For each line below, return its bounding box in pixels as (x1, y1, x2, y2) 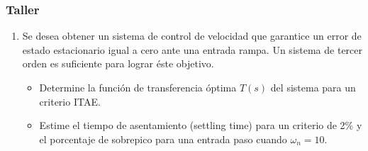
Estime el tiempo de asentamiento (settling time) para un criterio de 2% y (39, 118, 362, 133)
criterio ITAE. (39, 94, 101, 108)
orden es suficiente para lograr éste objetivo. (22, 56, 214, 71)
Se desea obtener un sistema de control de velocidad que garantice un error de (22, 28, 362, 43)
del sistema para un (270, 80, 356, 94)
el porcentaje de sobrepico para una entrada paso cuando (39, 131, 287, 146)
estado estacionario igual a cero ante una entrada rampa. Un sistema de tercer (22, 42, 363, 57)
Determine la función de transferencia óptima (39, 80, 237, 94)
